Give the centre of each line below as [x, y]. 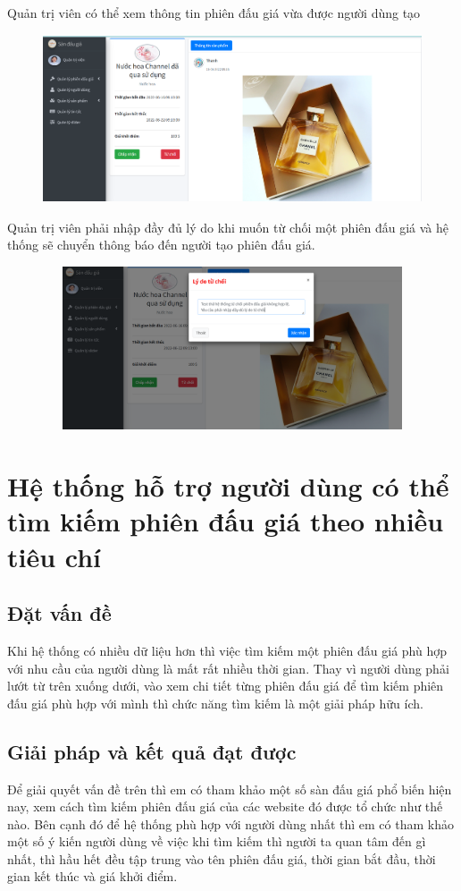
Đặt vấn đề [59, 613]
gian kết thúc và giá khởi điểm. [92, 876]
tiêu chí [54, 556]
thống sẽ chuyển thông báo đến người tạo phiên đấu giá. [161, 245]
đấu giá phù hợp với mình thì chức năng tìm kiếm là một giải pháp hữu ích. [215, 703]
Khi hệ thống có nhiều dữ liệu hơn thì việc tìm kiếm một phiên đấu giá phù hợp [227, 650]
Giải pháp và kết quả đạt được [152, 751]
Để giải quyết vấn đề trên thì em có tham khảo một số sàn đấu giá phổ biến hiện [230, 789]
